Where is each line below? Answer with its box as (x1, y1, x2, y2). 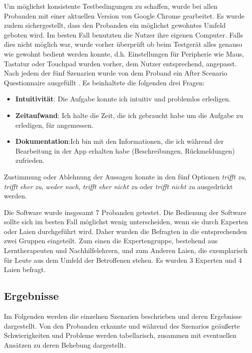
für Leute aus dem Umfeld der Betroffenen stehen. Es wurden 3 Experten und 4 (4, 255, 242, 265)
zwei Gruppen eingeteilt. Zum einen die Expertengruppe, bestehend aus (4, 235, 218, 246)
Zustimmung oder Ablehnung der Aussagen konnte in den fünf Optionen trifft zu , (4, 171, 247, 181)
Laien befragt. (4, 264, 46, 275)
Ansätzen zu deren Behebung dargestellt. (4, 339, 126, 350)
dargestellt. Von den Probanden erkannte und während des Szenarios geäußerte (4, 320, 240, 331)
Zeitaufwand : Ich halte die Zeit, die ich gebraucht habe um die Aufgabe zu (15, 110, 243, 120)
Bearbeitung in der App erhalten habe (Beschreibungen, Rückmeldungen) (15, 145, 235, 156)
